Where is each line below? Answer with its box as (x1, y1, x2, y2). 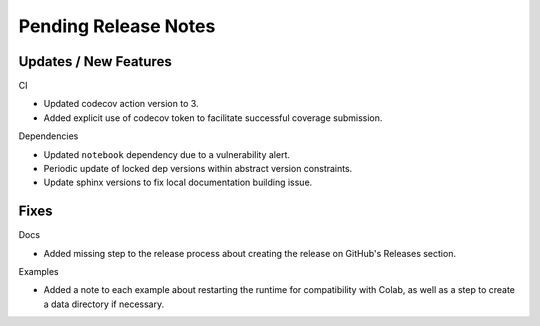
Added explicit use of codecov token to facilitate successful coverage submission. (43, 111, 383, 124)
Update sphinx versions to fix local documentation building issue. (43, 176, 313, 189)
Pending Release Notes (18, 15, 216, 37)
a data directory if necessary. (43, 298, 165, 310)
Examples (18, 266, 59, 278)
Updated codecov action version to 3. (43, 98, 199, 110)
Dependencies (18, 130, 79, 142)
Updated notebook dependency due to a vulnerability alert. (43, 148, 290, 160)
